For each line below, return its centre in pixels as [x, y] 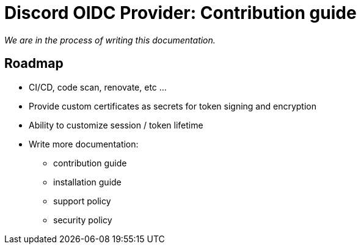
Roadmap [34, 64]
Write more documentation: [84, 144]
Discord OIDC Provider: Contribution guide [180, 13]
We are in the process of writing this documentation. [110, 40]
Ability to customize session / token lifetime [116, 125]
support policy [82, 201]
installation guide [87, 182]
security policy [83, 220]
